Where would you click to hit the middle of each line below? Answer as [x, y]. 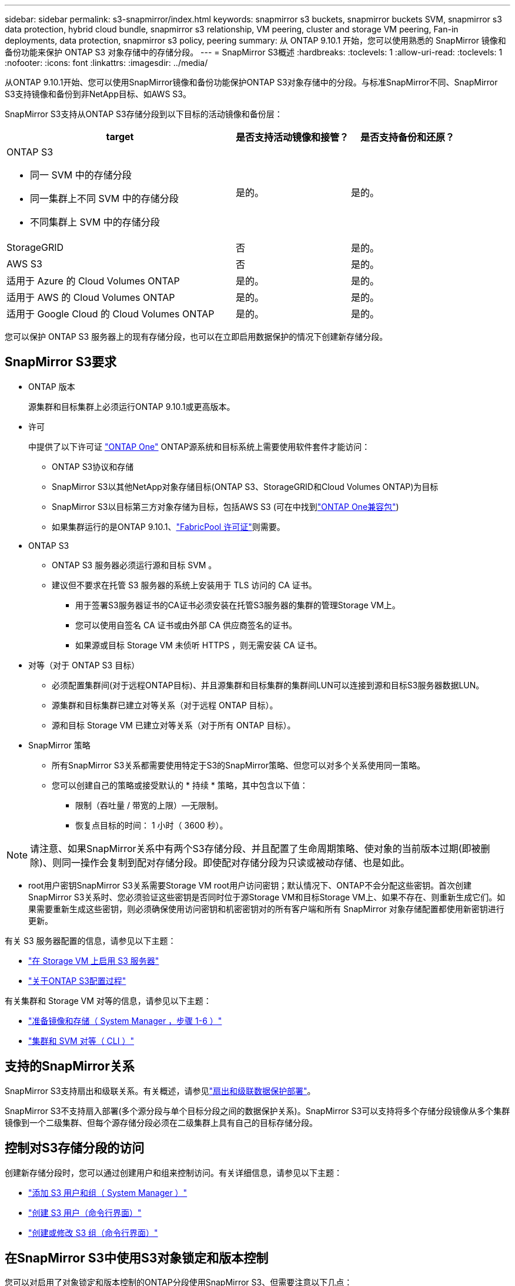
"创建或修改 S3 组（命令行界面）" [93, 1232]
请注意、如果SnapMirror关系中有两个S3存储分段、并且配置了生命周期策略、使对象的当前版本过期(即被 [255, 848]
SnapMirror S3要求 [61, 362]
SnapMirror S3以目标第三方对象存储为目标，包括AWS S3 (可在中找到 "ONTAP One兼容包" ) [225, 506]
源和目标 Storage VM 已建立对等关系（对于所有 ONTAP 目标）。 [174, 725]
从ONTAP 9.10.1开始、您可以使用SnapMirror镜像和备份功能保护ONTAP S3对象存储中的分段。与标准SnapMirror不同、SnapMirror [251, 82]
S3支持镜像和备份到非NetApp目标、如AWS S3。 [98, 94]
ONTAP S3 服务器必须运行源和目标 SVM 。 [134, 565]
